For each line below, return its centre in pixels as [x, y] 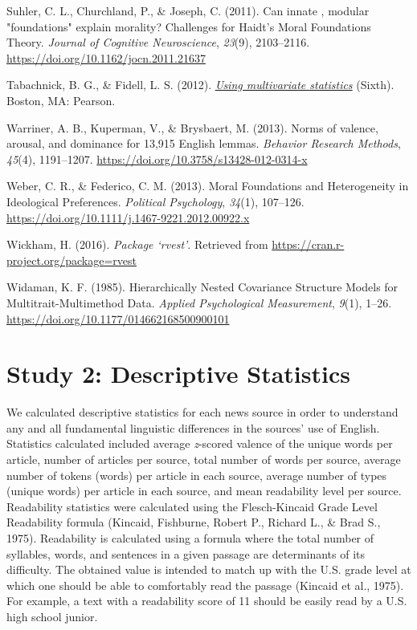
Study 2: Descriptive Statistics [178, 374]
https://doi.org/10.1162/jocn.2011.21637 [106, 57]
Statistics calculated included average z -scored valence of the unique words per [200, 443]
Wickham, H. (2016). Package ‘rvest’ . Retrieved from [137, 244]
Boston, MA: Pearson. [61, 100]
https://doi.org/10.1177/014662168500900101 [118, 318]
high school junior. [52, 616]
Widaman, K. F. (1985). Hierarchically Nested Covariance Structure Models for [202, 287]
